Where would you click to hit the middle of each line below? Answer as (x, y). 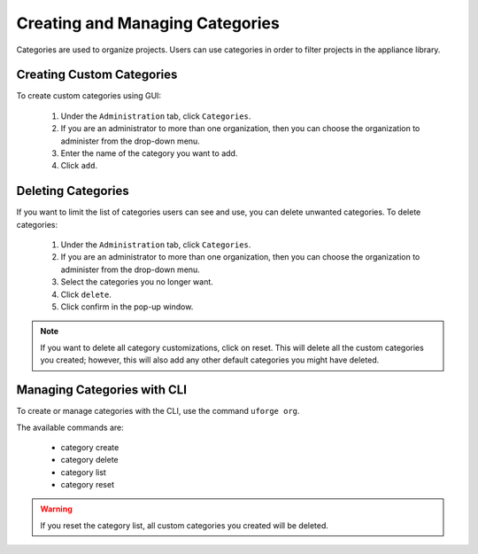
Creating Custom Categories (97, 75)
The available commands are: (70, 427)
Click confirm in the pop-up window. (127, 307)
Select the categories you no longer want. (137, 282)
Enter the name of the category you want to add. (149, 153)
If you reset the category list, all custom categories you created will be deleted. (185, 525)
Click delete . (86, 294)
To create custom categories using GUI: (89, 96)
